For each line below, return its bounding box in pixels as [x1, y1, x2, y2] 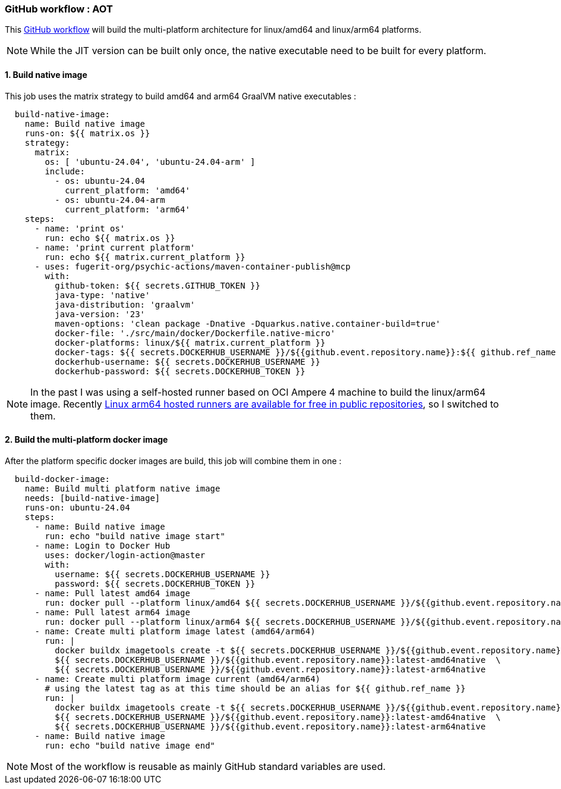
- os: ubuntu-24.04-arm [55, 195, 165, 205]
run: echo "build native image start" [45, 531, 225, 541]
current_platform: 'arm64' [65, 204, 190, 214]
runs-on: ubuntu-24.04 [24, 502, 130, 512]
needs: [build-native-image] [24, 493, 160, 503]
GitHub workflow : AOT [5, 3, 113, 15]
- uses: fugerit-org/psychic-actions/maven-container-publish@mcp [34, 261, 351, 271]
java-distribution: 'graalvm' [55, 299, 196, 309]
